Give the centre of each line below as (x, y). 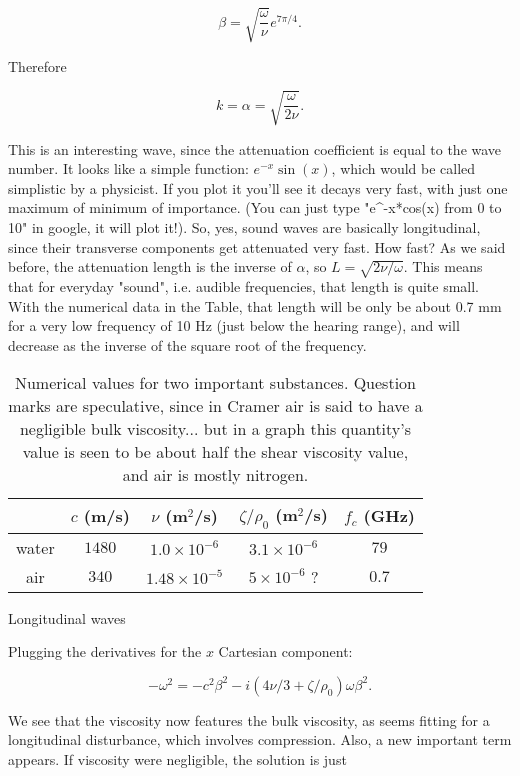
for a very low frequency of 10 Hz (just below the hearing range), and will (234, 325)
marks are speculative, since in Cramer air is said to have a (215, 406)
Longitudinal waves (67, 617)
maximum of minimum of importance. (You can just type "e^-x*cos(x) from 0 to (255, 207)
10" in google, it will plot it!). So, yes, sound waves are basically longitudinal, (244, 227)
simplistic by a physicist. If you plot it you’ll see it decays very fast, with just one (258, 187)
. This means (443, 266)
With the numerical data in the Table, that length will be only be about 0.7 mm (255, 305)
